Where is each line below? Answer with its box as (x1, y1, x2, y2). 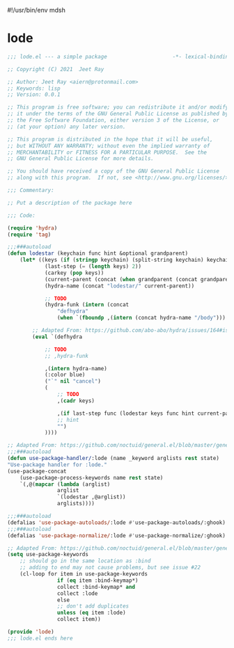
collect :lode (56, 590, 98, 597)
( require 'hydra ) (7, 224, 58, 232)
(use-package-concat (7, 468, 68, 475)
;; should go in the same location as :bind (19, 558, 151, 564)
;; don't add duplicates (56, 603, 130, 610)
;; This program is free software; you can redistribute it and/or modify (7, 104, 229, 111)
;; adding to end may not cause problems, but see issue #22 (19, 564, 201, 571)
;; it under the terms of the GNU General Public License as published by (7, 111, 229, 118)
